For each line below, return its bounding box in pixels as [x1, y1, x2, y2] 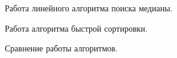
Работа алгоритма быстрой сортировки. [5, 22, 148, 34]
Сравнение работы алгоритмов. [5, 42, 118, 54]
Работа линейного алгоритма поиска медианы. [5, 2, 173, 14]
